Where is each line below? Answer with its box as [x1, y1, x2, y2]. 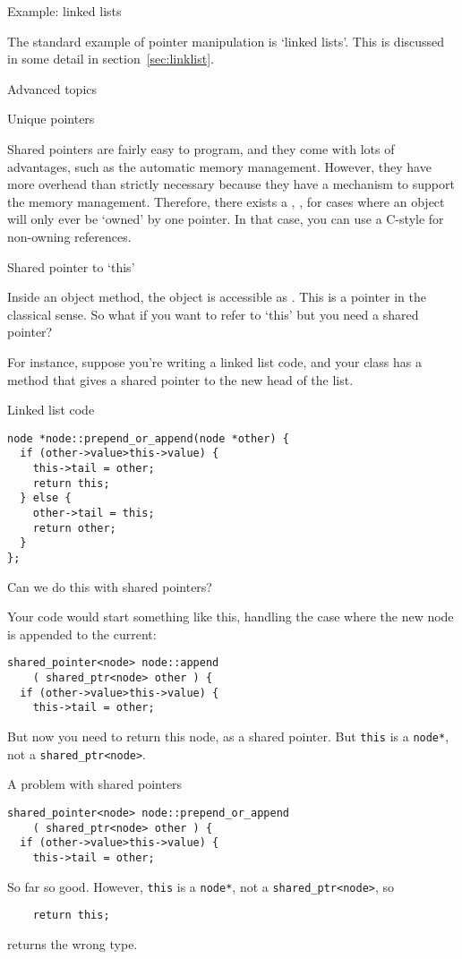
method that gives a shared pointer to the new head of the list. [7, 370, 354, 389]
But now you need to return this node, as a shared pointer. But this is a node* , [7, 727, 449, 745]
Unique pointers [7, 109, 95, 128]
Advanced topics [7, 79, 98, 98]
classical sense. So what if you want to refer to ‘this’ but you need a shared [7, 304, 419, 323]
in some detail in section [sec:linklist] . [7, 49, 214, 68]
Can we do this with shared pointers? [7, 577, 212, 595]
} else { [20, 492, 72, 505]
